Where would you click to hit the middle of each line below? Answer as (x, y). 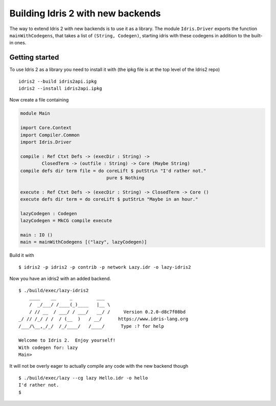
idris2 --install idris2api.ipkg (60, 89)
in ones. (18, 43)
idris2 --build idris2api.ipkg (58, 81)
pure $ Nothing (125, 178)
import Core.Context (46, 128)
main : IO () (37, 235)
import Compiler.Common (50, 135)
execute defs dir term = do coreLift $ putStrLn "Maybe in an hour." (109, 199)
